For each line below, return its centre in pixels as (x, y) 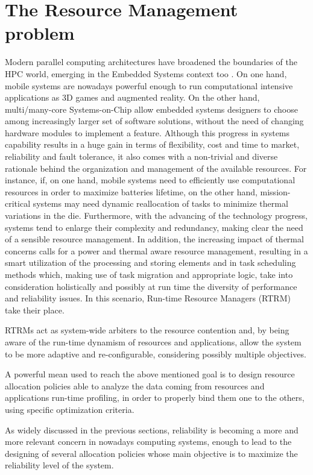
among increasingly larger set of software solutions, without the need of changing (154, 121)
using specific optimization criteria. (70, 409)
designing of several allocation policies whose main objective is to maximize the (151, 453)
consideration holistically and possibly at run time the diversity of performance (151, 286)
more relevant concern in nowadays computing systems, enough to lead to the (148, 442)
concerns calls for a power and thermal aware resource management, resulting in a (156, 250)
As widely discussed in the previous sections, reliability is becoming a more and (152, 429)
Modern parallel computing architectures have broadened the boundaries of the (151, 62)
